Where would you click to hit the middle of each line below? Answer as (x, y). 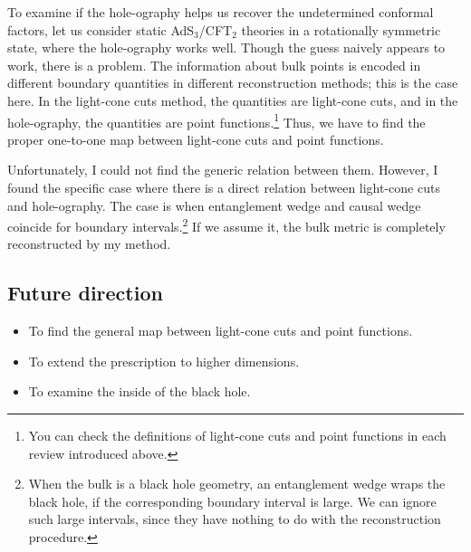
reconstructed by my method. (89, 244)
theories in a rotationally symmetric (341, 29)
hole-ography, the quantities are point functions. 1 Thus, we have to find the (216, 120)
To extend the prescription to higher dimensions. (164, 361)
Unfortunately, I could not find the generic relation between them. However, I (223, 170)
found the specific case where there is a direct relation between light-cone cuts (224, 187)
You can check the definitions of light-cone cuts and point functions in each (237, 436)
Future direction (85, 293)
